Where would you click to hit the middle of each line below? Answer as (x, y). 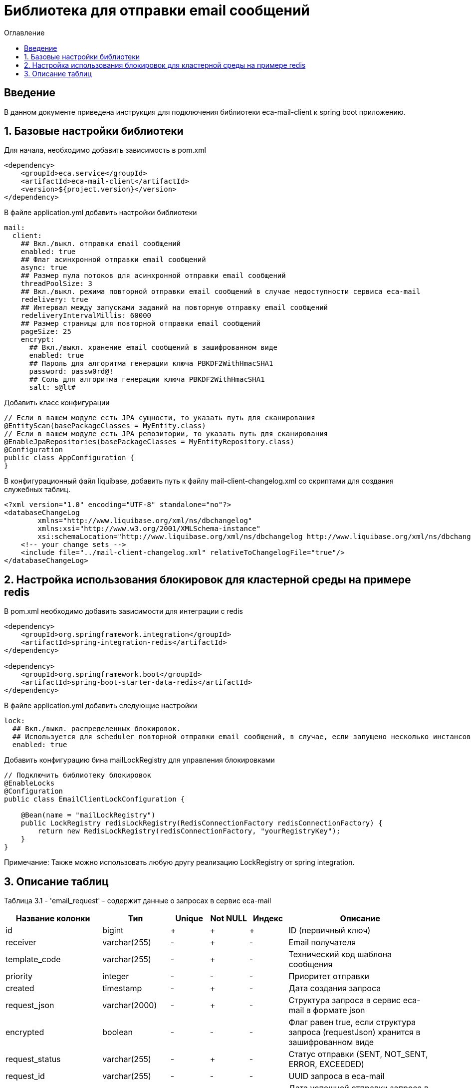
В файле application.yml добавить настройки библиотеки (101, 213)
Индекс (268, 919)
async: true (44, 268)
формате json (339, 1010)
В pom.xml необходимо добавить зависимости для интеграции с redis (123, 611)
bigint (113, 931)
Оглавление (24, 32)
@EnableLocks (29, 783)
